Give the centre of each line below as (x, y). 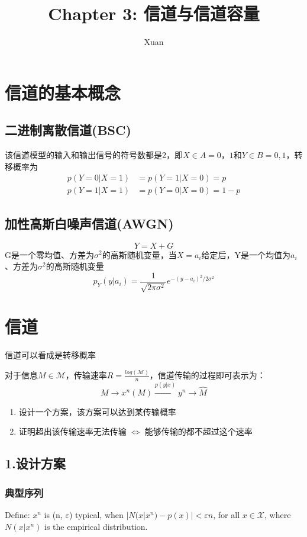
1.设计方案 (35, 463)
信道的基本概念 (63, 92)
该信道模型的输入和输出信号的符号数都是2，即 (94, 155)
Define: (17, 515)
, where (277, 515)
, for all (227, 515)
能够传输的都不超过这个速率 (198, 431)
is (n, (53, 515)
